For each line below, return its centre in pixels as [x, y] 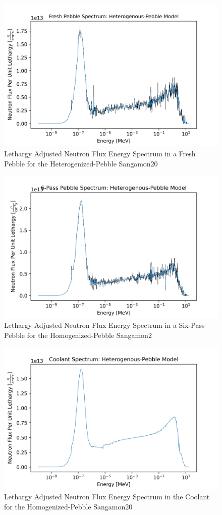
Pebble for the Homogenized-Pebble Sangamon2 [78, 335]
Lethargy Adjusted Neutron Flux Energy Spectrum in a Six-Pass [104, 325]
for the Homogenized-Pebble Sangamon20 [68, 506]
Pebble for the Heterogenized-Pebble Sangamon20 [81, 163]
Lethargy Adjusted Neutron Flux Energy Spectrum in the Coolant [107, 497]
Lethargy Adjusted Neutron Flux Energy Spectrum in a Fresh [100, 153]
